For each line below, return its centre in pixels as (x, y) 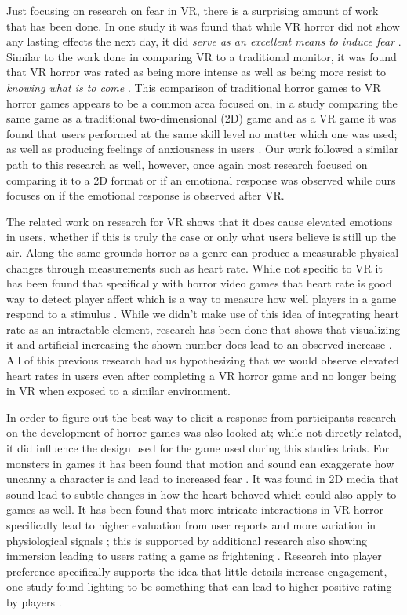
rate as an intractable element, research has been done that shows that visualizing (203, 329)
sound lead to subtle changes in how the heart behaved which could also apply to (202, 494)
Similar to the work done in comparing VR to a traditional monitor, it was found (202, 56)
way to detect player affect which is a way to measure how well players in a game (202, 298)
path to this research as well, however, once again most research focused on (187, 164)
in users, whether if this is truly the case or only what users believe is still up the (202, 237)
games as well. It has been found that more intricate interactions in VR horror (195, 509)
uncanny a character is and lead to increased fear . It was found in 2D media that (203, 479)
